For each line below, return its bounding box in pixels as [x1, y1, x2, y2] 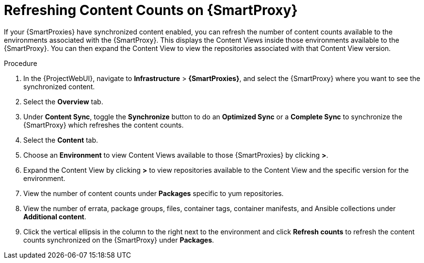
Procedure [4, 59, 37, 67]
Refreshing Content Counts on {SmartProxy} [4, 2, 298, 18]
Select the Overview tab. [23, 97, 103, 106]
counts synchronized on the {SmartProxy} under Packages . [23, 235, 214, 244]
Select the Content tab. [23, 135, 98, 144]
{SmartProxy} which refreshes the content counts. [23, 120, 184, 129]
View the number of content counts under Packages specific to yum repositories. [23, 189, 284, 197]
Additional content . [23, 212, 86, 221]
